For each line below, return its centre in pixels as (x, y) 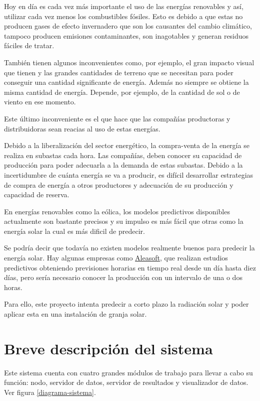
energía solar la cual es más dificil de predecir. (74, 231)
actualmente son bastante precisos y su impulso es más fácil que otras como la (124, 221)
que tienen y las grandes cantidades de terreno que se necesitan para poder (119, 72)
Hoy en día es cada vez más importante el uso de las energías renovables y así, (124, 6)
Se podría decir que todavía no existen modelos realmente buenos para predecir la (129, 248)
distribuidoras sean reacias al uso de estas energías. (82, 128)
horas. (13, 287)
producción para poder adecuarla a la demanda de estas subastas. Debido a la (123, 165)
